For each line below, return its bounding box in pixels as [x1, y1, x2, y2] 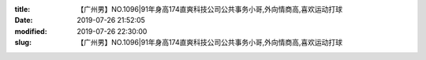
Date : [14, 16, 33, 25]
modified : [14, 26, 47, 36]
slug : [14, 38, 32, 47]
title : [14, 5, 31, 13]
